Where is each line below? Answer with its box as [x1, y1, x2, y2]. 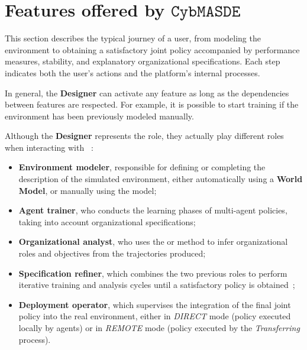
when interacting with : [5, 141, 93, 153]
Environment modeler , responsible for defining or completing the [18, 161, 266, 173]
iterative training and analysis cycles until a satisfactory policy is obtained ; [18, 278, 295, 291]
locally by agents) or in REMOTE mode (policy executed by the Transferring [18, 322, 300, 333]
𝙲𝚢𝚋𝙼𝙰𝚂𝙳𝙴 [170, 3, 241, 20]
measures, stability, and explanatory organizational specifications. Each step [5, 55, 280, 67]
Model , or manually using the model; [18, 184, 157, 196]
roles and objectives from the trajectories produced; [18, 247, 206, 260]
